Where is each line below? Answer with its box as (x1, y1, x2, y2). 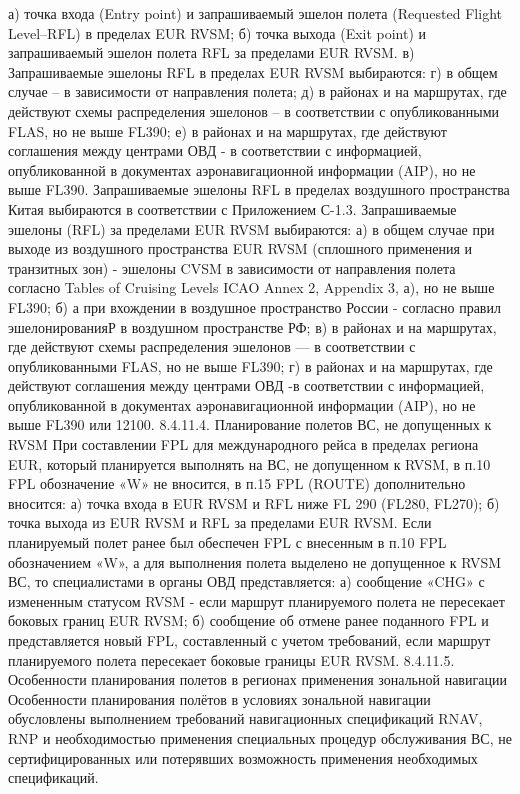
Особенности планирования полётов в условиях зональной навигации (8, 688, 431, 709)
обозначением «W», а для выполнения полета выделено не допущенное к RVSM (8, 551, 502, 572)
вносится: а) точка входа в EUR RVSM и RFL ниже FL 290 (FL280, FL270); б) (8, 492, 500, 513)
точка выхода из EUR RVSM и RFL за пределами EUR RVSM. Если (8, 512, 432, 533)
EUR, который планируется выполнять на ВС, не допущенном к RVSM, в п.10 (8, 453, 491, 474)
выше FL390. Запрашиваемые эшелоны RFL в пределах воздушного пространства (8, 179, 510, 200)
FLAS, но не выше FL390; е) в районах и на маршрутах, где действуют (8, 120, 447, 141)
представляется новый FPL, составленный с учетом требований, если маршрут (8, 630, 491, 650)
